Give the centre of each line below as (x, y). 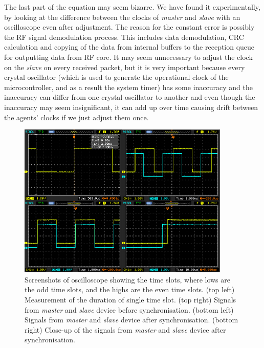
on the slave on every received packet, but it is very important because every (125, 67)
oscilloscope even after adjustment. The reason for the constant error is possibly (129, 27)
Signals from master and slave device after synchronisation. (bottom (131, 320)
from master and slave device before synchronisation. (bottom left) (129, 309)
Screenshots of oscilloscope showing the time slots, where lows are (127, 279)
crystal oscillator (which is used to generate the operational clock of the (116, 77)
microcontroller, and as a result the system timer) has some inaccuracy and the (128, 87)
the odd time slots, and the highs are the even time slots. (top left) (130, 289)
